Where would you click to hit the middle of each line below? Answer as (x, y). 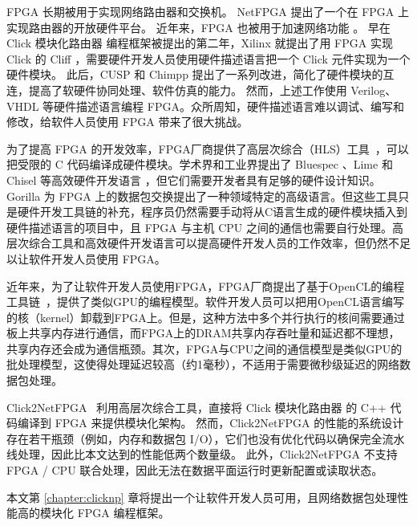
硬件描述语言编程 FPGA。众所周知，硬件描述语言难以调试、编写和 (229, 106)
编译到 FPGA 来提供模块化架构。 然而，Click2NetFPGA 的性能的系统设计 (211, 423)
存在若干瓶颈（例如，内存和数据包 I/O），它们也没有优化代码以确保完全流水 (206, 438)
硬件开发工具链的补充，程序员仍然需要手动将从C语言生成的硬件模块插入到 (213, 212)
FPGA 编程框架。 (123, 513)
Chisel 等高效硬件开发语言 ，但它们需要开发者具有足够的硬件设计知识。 (194, 179)
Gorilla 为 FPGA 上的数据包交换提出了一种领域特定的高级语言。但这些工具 (202, 196)
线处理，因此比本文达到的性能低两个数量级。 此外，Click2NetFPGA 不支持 (202, 454)
